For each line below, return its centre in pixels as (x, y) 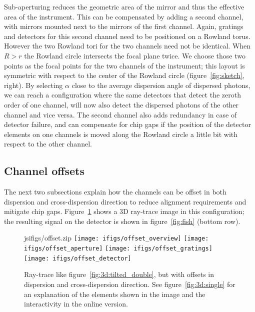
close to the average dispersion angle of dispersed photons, (161, 85)
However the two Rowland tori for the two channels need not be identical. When (127, 46)
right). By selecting (33, 85)
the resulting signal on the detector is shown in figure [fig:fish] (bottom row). (122, 221)
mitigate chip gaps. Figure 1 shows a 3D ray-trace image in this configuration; (124, 211)
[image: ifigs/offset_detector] (78, 258)
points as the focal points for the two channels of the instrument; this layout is (124, 65)
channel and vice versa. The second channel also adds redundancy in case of (120, 114)
